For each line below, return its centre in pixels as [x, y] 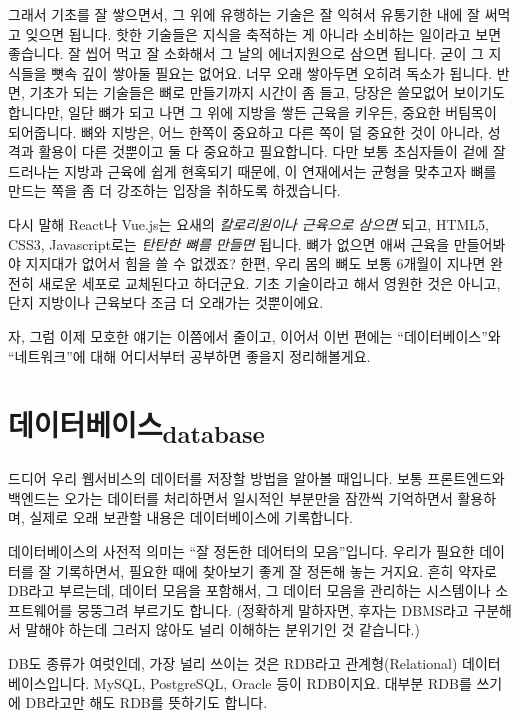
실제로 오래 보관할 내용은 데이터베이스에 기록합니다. [191, 517]
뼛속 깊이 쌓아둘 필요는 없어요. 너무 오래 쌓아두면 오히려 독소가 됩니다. [272, 72]
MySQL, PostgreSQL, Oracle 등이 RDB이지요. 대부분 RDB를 [282, 682]
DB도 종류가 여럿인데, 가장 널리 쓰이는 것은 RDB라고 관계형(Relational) [233, 663]
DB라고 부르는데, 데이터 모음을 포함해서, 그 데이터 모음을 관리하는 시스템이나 [249, 590]
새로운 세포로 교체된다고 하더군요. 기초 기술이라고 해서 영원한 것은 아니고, [269, 282]
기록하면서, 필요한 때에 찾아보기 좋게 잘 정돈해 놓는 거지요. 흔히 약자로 [276, 570]
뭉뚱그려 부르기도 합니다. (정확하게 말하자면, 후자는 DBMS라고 [273, 609]
